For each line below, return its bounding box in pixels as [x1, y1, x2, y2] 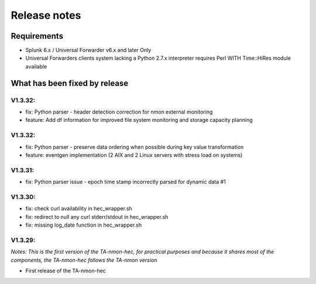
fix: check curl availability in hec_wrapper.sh [25, 205, 133, 212]
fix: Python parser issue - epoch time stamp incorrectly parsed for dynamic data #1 [25, 179, 226, 186]
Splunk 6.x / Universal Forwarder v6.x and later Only [25, 47, 152, 54]
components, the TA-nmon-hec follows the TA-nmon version [11, 256, 157, 264]
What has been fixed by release [11, 78, 129, 88]
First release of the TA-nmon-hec [25, 267, 107, 274]
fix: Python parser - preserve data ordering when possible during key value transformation [25, 143, 244, 150]
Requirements [11, 31, 64, 41]
